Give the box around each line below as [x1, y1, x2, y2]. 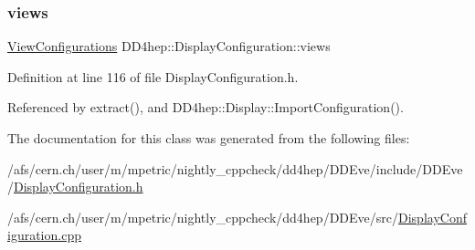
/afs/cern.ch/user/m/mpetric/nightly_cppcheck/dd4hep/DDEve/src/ [7, 207, 398, 226]
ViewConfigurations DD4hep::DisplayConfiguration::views [7, 36, 331, 56]
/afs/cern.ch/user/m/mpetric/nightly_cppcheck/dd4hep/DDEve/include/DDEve [7, 159, 463, 178]
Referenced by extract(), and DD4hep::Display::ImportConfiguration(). [7, 98, 404, 117]
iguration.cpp [7, 225, 81, 245]
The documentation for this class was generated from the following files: [7, 129, 410, 147]
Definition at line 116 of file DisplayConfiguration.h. [7, 67, 299, 86]
